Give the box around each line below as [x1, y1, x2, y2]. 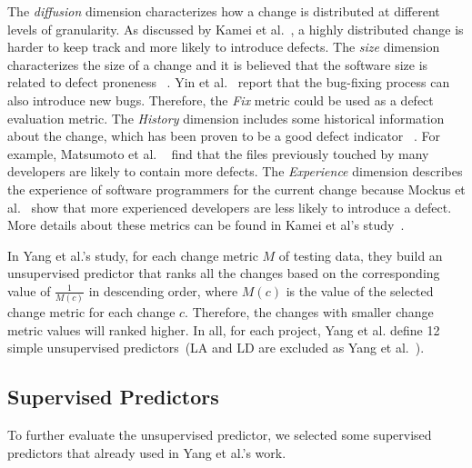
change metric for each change [7, 303, 176, 322]
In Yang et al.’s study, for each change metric [7, 245, 258, 264]
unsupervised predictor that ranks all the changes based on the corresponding [7, 264, 440, 283]
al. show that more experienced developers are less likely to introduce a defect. [7, 197, 452, 216]
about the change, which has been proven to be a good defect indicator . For [7, 126, 441, 145]
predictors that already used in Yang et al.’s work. [7, 443, 286, 462]
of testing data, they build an [278, 245, 443, 264]
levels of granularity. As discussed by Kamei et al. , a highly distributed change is [7, 19, 464, 38]
